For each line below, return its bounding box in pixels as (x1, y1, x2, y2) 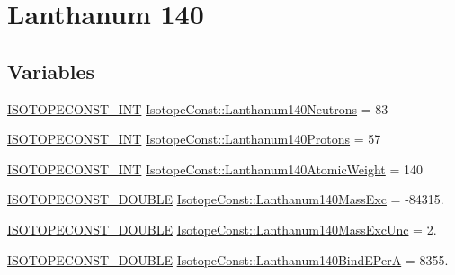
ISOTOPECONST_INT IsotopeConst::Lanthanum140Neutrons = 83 (7, 99, 388, 118)
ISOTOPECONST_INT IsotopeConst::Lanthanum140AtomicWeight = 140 (7, 159, 424, 178)
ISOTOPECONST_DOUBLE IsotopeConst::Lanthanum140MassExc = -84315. (7, 190, 444, 208)
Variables (7, 57, 95, 84)
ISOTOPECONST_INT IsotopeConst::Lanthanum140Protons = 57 (7, 129, 381, 148)
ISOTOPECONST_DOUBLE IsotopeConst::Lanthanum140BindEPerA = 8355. (7, 250, 449, 269)
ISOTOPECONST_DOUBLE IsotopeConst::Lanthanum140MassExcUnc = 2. (7, 219, 437, 238)
